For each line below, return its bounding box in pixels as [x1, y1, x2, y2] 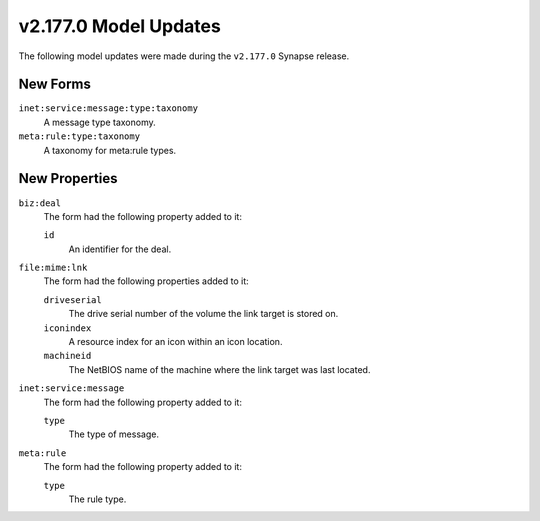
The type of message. [68, 428, 160, 440]
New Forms [18, 76, 92, 93]
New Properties [18, 170, 118, 187]
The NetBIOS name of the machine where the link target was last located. [68, 363, 371, 375]
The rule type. [68, 493, 127, 505]
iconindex [43, 322, 92, 334]
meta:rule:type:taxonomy [18, 131, 140, 142]
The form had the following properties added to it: [43, 275, 249, 287]
